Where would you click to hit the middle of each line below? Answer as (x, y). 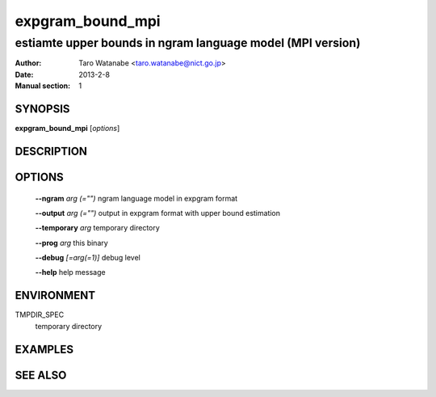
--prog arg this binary (71, 243)
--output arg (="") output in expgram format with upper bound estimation (158, 213)
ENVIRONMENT (55, 296)
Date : (24, 74)
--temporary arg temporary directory (98, 228)
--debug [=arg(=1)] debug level (88, 258)
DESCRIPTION (51, 151)
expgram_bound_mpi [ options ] (67, 129)
